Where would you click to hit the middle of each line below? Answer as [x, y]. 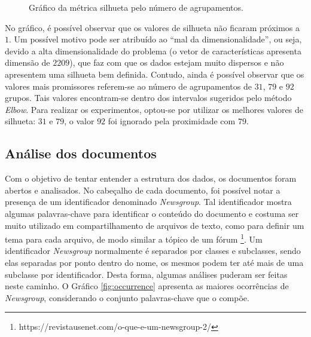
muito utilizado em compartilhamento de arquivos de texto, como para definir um [155, 225]
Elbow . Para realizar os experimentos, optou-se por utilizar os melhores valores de [154, 109]
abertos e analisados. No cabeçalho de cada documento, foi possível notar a [143, 190]
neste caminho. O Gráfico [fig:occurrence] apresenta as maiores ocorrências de [147, 286]
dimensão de [28, 62]
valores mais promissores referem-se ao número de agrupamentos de [128, 86]
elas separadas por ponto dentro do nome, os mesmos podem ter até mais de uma [154, 262]
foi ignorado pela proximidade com [172, 121]
